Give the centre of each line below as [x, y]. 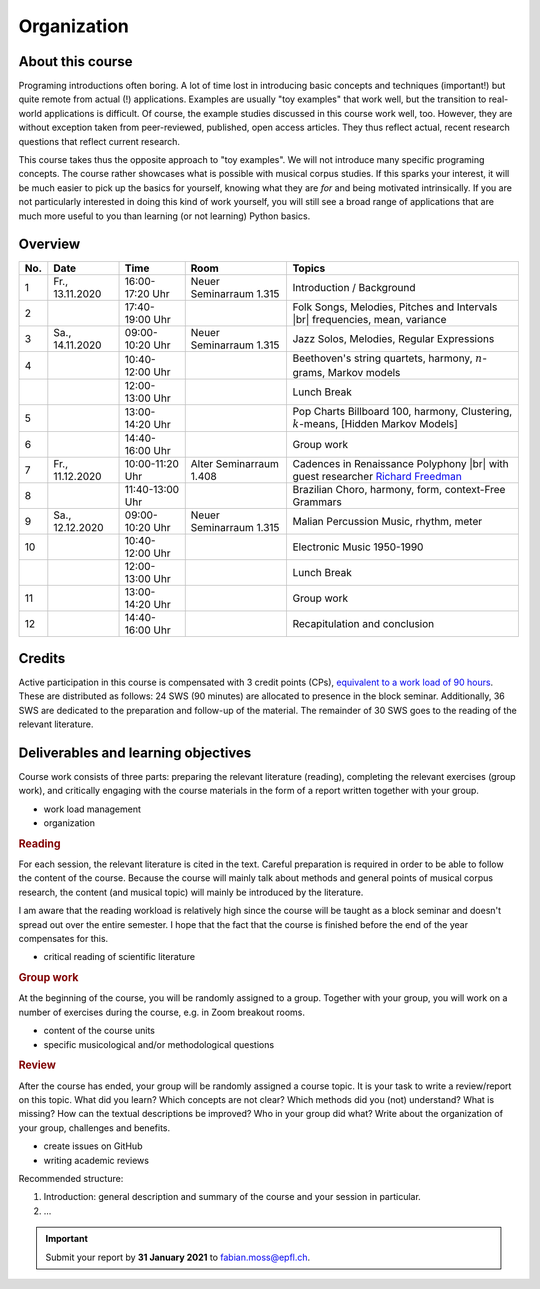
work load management [92, 809]
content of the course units [99, 1031]
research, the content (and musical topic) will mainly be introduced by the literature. [191, 892]
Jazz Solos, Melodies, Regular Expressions [393, 339]
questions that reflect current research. [99, 141]
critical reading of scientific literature [119, 957]
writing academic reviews [96, 1160]
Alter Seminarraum [235, 464]
